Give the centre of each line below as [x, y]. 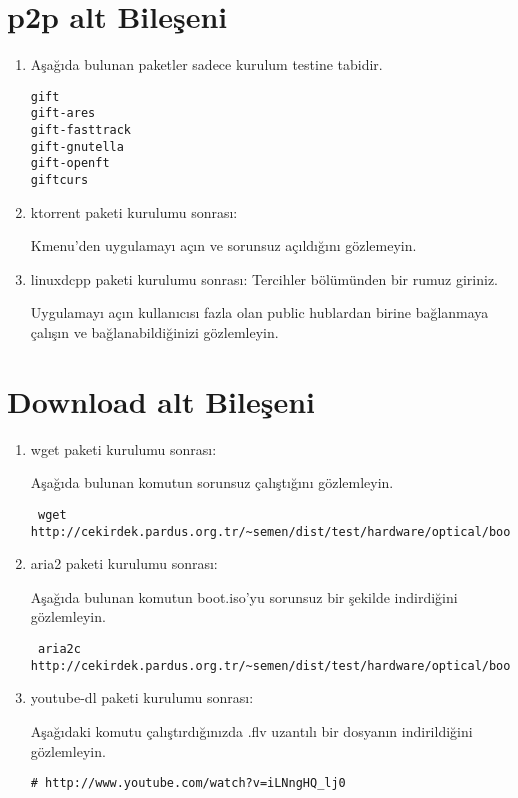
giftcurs [59, 180]
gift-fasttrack [81, 130]
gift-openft [70, 163]
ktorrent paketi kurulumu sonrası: [134, 211]
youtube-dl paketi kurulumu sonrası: [142, 697]
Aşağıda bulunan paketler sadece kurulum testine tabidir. [206, 64]
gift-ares [63, 113]
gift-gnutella [77, 146]
